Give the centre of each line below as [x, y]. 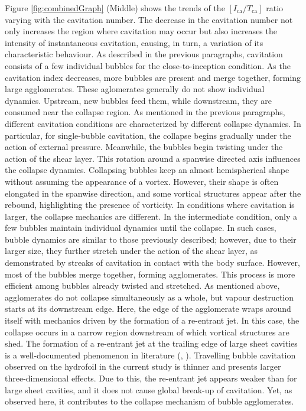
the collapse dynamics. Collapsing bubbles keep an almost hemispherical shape [147, 170]
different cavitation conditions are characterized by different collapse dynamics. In [153, 123]
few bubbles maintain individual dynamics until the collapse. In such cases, [141, 228]
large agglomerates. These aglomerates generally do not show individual [135, 89]
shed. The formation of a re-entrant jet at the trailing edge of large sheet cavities [151, 343]
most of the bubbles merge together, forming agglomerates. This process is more [150, 274]
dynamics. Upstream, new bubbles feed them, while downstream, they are [138, 100]
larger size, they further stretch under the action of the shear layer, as [131, 251]
